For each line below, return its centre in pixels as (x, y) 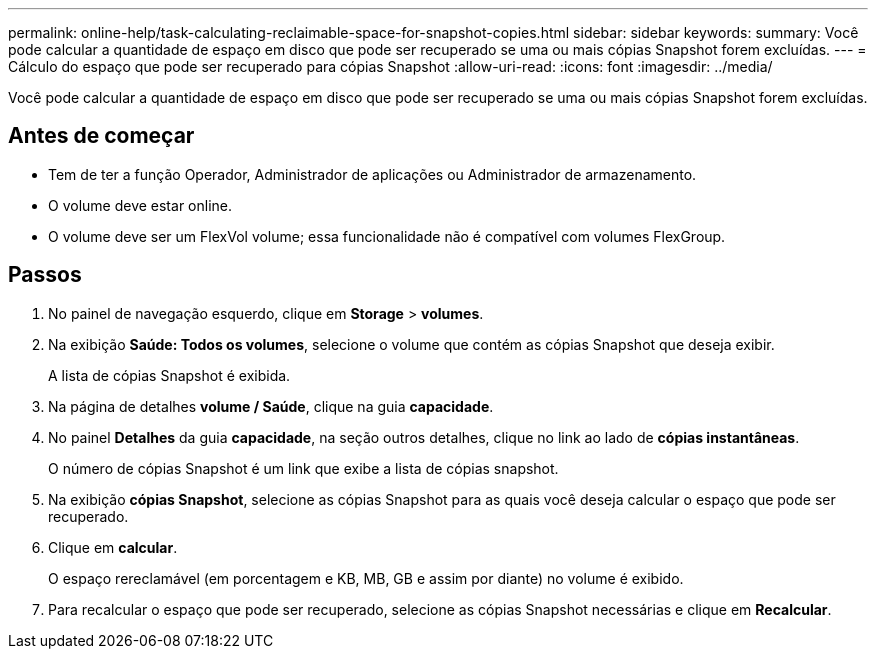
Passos (45, 275)
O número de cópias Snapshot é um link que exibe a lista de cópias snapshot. (303, 468)
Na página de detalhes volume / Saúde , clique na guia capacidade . (271, 406)
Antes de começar (101, 136)
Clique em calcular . (113, 547)
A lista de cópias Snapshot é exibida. (169, 375)
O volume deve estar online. (140, 205)
